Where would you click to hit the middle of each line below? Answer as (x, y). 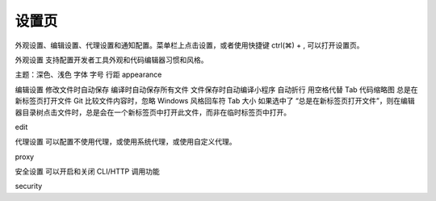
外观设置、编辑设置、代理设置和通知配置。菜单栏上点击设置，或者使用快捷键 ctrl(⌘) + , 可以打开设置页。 (189, 45)
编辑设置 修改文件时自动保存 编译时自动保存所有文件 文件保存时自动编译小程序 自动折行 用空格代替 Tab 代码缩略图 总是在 (216, 90)
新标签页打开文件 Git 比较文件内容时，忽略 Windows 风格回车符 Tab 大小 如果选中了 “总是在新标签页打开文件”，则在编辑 (215, 101)
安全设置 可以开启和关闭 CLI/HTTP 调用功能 (88, 172)
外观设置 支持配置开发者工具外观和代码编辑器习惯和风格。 (111, 60)
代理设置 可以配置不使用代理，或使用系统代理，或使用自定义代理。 (126, 142)
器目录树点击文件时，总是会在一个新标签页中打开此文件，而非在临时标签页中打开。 (153, 112)
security (29, 186)
